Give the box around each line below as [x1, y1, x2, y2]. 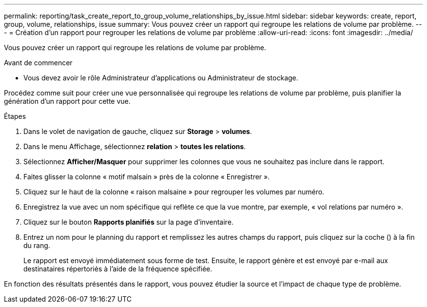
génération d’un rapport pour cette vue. [4, 97, 131, 105]
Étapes [4, 112, 26, 120]
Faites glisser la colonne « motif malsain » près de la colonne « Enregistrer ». [23, 173, 270, 181]
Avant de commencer [4, 58, 73, 67]
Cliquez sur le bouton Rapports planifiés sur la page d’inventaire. [23, 218, 233, 226]
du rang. [23, 241, 50, 249]
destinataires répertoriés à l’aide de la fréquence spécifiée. [23, 265, 213, 273]
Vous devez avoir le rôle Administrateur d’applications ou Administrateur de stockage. [23, 74, 298, 82]
